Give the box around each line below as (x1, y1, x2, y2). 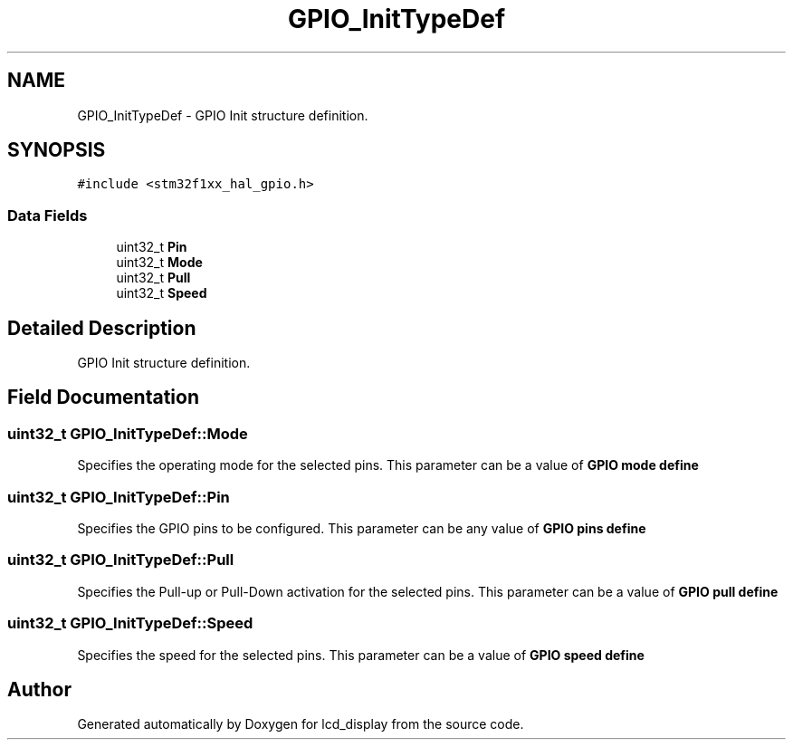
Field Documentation (7, 386, 199, 409)
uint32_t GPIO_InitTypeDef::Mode (7, 424, 248, 443)
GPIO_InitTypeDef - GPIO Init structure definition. (77, 107, 368, 123)
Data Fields (7, 206, 88, 225)
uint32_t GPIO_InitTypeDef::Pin (7, 487, 230, 506)
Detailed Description (7, 316, 196, 340)
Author (7, 677, 72, 701)
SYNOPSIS (7, 139, 106, 162)
